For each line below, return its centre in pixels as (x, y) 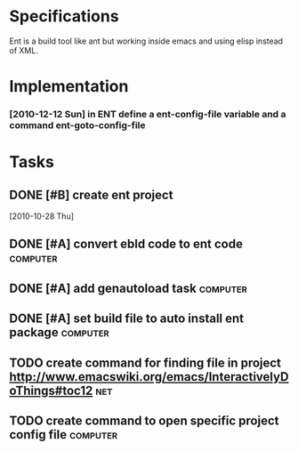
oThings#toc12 (51, 390)
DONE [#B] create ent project (91, 194)
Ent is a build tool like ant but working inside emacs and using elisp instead (146, 41)
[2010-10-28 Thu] (41, 216)
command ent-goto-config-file (77, 125)
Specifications (64, 16)
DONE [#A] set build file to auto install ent (127, 319)
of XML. (24, 50)
